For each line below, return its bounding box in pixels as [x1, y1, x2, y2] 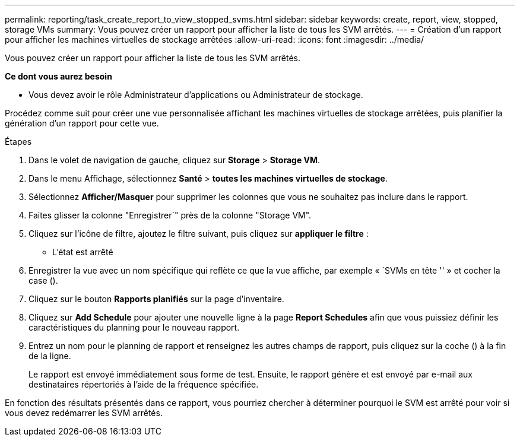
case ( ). [28, 275, 58, 285]
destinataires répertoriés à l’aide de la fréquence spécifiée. [28, 379, 259, 389]
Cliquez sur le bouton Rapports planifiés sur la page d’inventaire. [28, 294, 284, 304]
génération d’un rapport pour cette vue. [5, 118, 159, 128]
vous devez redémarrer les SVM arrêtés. [5, 408, 163, 418]
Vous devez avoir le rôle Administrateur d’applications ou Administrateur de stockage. [28, 90, 363, 100]
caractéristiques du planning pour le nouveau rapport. [28, 322, 240, 332]
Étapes [5, 137, 32, 147]
